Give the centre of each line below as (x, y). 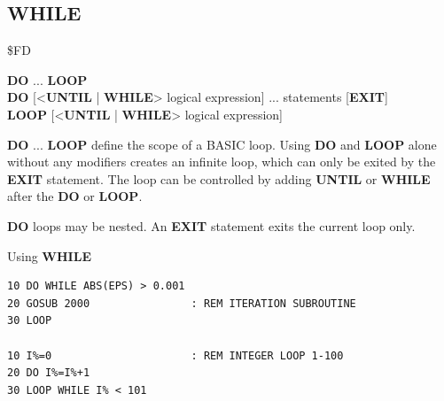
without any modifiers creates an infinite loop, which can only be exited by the (222, 162)
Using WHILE (49, 255)
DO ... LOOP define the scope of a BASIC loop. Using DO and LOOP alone (222, 144)
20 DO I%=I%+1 (49, 373)
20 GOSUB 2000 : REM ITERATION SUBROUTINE (182, 303)
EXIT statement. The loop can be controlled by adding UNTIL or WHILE (219, 178)
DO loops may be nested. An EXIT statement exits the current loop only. (211, 225)
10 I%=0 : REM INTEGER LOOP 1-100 (175, 355)
